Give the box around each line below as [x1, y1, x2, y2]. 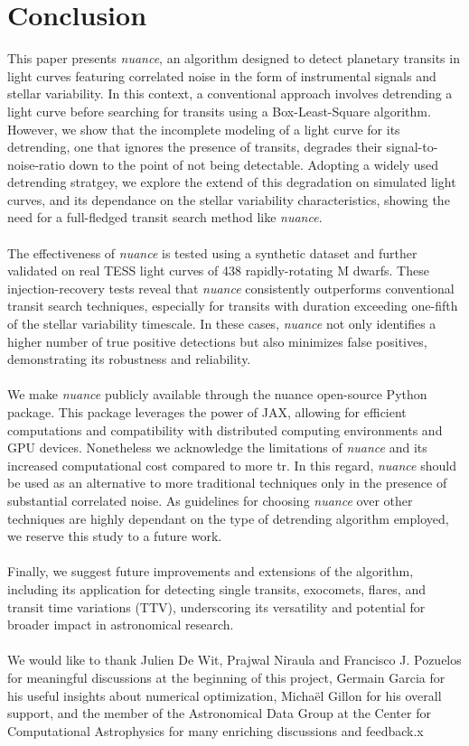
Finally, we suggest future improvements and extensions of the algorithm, [7, 562, 414, 581]
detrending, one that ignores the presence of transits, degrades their [7, 137, 382, 156]
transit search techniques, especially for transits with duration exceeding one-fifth [7, 296, 458, 315]
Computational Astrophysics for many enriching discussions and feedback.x [7, 721, 424, 740]
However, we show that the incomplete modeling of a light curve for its [7, 119, 400, 138]
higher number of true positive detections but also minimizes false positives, [7, 331, 427, 350]
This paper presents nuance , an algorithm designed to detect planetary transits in [7, 49, 460, 68]
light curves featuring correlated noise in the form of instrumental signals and [7, 66, 436, 85]
